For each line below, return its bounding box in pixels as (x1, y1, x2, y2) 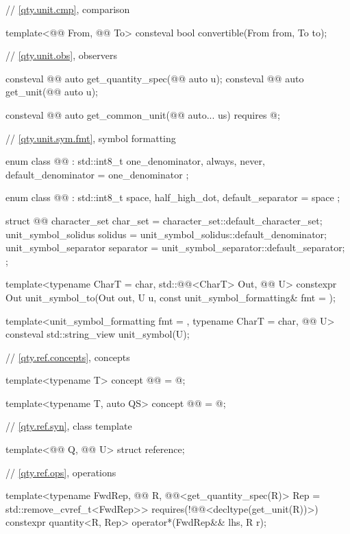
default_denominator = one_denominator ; (5, 167, 189, 181)
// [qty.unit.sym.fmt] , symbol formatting (5, 130, 176, 145)
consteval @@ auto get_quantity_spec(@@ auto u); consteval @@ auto (5, 71, 304, 85)
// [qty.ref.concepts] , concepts (5, 349, 130, 364)
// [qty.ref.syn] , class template (5, 419, 132, 433)
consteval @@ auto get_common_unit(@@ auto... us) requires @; (5, 107, 280, 121)
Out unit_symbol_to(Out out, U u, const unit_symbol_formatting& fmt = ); (5, 290, 336, 304)
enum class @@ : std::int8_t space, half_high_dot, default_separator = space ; (5, 190, 340, 205)
